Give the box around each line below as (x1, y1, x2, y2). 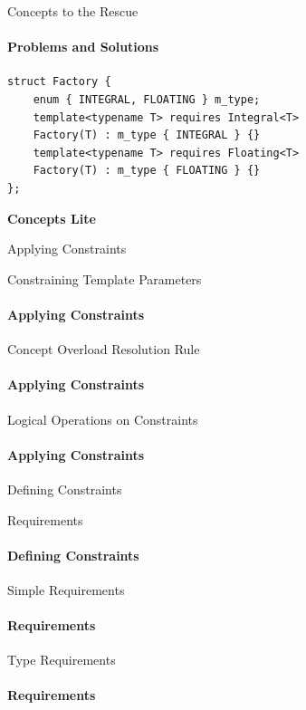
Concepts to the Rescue (7, 2, 139, 20)
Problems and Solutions (7, 37, 159, 56)
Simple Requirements (7, 580, 125, 599)
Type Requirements (7, 650, 116, 669)
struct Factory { (7, 75, 111, 89)
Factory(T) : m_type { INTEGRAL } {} (33, 129, 261, 142)
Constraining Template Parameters (7, 269, 202, 288)
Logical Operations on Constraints (7, 409, 198, 428)
